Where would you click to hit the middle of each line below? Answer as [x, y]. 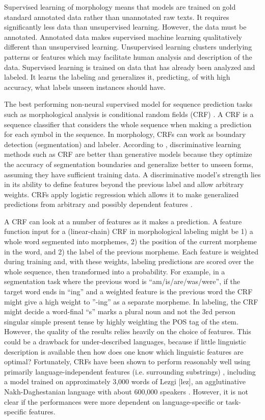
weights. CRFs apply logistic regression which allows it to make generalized [122, 194]
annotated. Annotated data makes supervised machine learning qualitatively [123, 37]
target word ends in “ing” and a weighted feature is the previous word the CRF [128, 291]
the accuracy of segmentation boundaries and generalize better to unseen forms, [129, 164]
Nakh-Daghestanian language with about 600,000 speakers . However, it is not [126, 391]
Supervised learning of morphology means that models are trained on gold [120, 7]
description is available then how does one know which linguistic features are [124, 351]
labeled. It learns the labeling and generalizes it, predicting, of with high [117, 77]
